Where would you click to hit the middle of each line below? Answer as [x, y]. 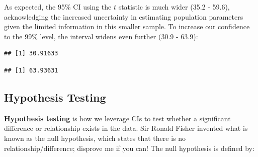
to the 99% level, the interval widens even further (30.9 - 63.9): [101, 36]
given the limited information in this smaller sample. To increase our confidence [127, 26]
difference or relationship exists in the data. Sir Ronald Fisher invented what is [126, 128]
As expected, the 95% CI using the [58, 7]
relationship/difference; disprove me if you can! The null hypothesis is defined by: [129, 148]
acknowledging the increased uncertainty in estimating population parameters [124, 16]
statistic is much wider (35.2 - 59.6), [174, 7]
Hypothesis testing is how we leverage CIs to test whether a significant [117, 118]
